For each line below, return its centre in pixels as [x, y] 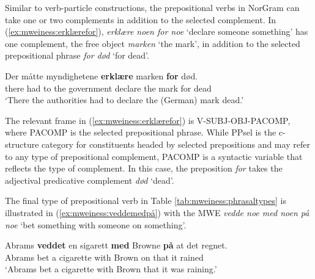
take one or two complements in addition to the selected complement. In [141, 19]
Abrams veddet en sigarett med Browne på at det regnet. [116, 245]
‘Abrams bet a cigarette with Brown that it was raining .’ [111, 269]
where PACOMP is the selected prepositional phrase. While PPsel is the [141, 132]
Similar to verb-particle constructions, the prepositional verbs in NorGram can [152, 7]
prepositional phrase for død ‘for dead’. [77, 55]
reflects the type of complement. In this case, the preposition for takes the [144, 168]
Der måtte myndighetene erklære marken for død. [102, 75]
